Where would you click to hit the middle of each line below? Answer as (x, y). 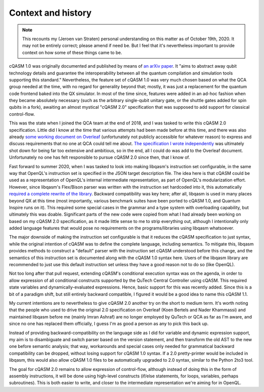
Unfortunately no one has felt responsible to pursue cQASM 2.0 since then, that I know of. (99, 157)
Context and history (50, 13)
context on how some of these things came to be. (72, 52)
